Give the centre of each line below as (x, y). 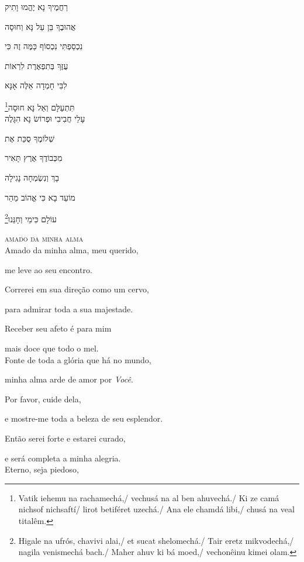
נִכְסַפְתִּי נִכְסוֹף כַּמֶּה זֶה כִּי (44, 46)
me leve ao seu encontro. (49, 269)
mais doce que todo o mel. (52, 348)
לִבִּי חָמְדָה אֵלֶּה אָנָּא (36, 85)
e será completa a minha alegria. (63, 458)
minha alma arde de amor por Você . (69, 379)
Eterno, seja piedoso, (42, 469)
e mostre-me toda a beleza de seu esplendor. (84, 418)
